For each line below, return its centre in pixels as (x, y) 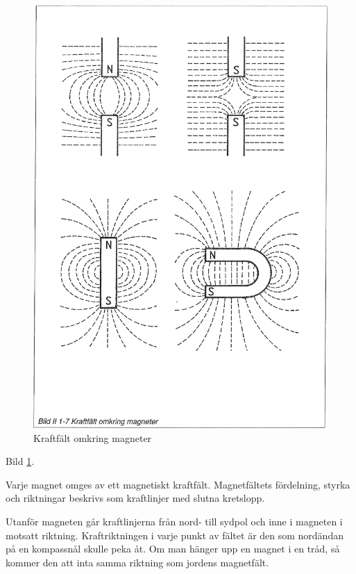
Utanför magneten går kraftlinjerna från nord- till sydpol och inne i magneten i (174, 522)
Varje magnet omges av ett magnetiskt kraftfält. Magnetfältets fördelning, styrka (178, 484)
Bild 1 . (20, 461)
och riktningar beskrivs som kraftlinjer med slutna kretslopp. (135, 498)
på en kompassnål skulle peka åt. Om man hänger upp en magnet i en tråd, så (173, 549)
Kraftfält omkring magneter (93, 437)
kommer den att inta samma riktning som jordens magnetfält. (137, 562)
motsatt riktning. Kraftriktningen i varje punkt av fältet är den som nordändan (175, 535)
